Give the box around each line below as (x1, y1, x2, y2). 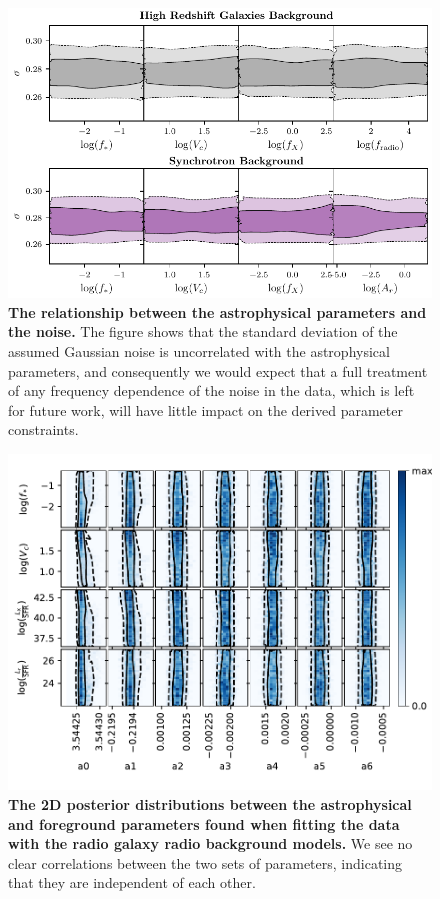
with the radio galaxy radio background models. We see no (8, 833, 413, 854)
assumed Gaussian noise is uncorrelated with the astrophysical (8, 341, 390, 362)
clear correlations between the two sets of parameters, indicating (8, 852, 403, 873)
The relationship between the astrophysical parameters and (8, 301, 427, 322)
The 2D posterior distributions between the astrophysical (8, 794, 412, 815)
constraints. (8, 419, 79, 440)
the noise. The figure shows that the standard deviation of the (8, 321, 398, 342)
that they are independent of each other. (8, 872, 256, 893)
